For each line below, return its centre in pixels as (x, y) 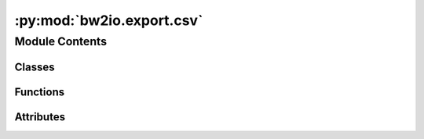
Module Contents (61, 41)
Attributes (40, 117)
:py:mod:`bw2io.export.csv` (109, 20)
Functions (40, 92)
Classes (35, 67)
